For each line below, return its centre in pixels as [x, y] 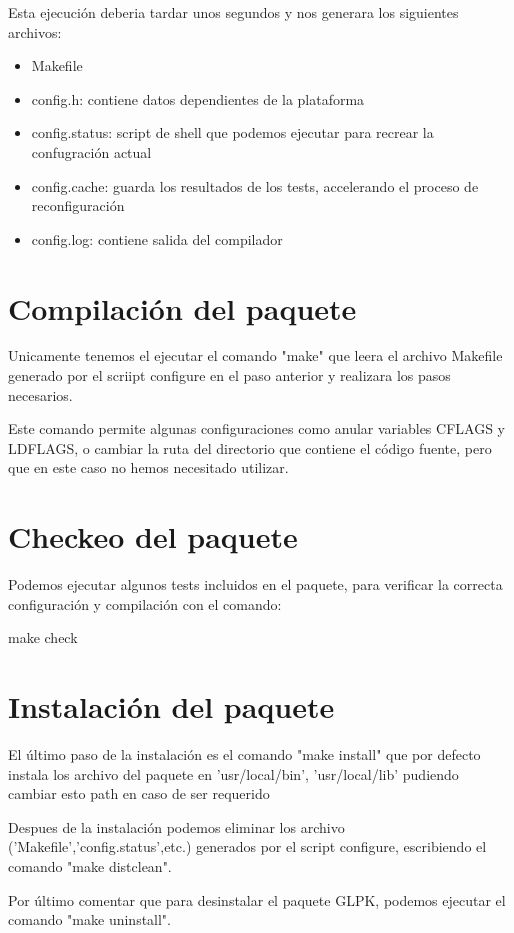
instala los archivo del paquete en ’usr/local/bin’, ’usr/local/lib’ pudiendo [233, 773]
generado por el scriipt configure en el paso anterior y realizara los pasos [229, 375]
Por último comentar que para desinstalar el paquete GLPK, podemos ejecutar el [257, 899]
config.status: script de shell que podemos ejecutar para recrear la [232, 132]
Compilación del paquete [182, 307]
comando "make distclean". [90, 866]
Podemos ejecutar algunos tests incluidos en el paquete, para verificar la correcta [255, 584]
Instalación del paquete [171, 706]
